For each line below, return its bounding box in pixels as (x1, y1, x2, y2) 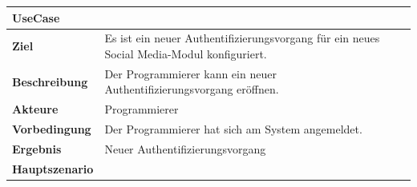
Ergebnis (12, 140, 62, 157)
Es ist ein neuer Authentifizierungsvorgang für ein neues (104, 30, 380, 46)
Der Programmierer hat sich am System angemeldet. (104, 121, 362, 137)
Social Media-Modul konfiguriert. (104, 45, 267, 62)
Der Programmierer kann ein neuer (104, 65, 277, 82)
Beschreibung (12, 73, 88, 90)
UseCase (12, 9, 60, 26)
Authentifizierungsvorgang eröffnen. (104, 81, 279, 97)
